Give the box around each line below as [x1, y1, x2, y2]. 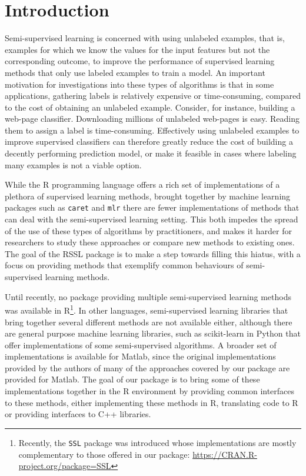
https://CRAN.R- [192, 448, 257, 460]
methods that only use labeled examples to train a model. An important [5, 66, 265, 78]
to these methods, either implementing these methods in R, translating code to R [5, 396, 298, 408]
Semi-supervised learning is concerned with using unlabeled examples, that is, [5, 32, 285, 44]
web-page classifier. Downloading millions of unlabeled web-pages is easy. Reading [5, 112, 300, 125]
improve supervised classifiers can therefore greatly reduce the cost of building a [5, 135, 293, 148]
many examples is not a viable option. [5, 158, 142, 171]
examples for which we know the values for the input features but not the [5, 43, 270, 55]
